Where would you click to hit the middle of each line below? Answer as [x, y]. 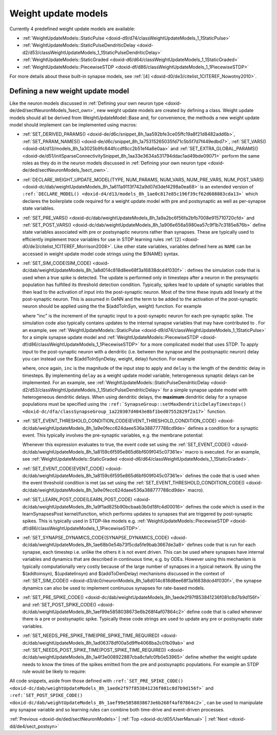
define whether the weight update [221, 657]
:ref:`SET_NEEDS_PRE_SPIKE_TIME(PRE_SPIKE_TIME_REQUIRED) [91, 636]
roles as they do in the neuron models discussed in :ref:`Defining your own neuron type [115, 163]
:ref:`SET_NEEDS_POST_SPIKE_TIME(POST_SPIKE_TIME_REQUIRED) [94, 650]
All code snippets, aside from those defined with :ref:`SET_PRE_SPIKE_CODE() [96, 681]
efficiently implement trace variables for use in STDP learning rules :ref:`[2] [102, 239]
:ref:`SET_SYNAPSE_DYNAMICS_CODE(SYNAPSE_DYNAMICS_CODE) [96, 538]
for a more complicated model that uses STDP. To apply [199, 345]
